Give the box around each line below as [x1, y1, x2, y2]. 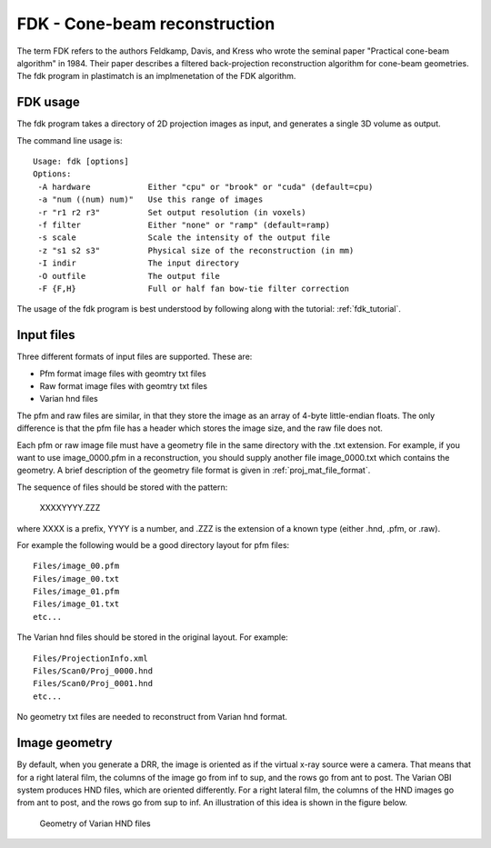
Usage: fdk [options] [33, 156, 129, 167]
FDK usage [16, 95, 81, 110]
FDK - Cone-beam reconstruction [16, 14, 276, 34]
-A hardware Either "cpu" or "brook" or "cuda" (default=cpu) [37, 182, 374, 192]
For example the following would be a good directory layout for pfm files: [16, 539, 290, 550]
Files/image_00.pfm [33, 561, 120, 572]
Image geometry [16, 735, 113, 751]
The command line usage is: [16, 135, 123, 145]
